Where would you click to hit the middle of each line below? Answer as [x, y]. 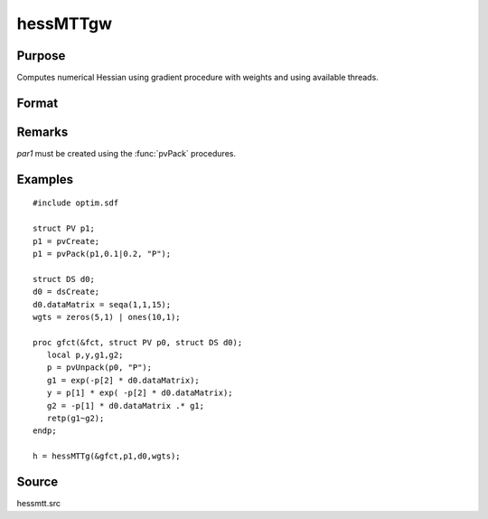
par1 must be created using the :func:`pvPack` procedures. [127, 153]
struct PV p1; [64, 229]
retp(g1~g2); [75, 419]
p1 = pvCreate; [66, 241]
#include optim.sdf [76, 203]
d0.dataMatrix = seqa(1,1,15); [102, 304]
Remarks [42, 132]
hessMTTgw [65, 24]
